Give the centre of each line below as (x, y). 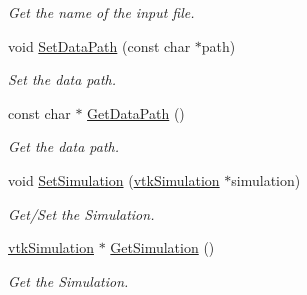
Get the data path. (64, 146)
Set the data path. (62, 79)
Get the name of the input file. (101, 12)
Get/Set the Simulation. (81, 213)
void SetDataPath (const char (99, 45)
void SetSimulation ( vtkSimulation (114, 179)
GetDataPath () (136, 112)
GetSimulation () (162, 247)
